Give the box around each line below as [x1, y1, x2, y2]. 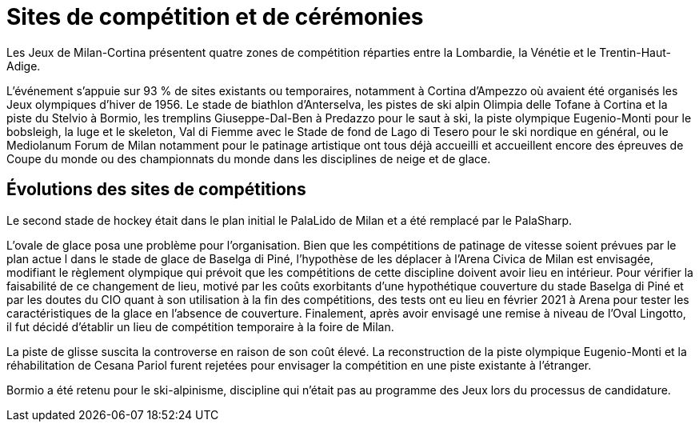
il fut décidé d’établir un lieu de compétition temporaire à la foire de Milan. [6, 319, 394, 334]
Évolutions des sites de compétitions [6, 179, 306, 200]
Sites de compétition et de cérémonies [6, 3, 424, 30]
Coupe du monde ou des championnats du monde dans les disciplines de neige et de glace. [6, 151, 491, 166]
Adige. [6, 58, 41, 73]
